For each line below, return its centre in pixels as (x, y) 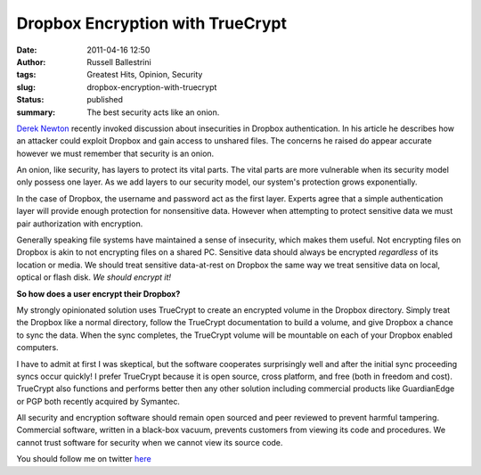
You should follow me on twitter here (84, 459)
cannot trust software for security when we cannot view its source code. (150, 442)
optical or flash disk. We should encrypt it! (94, 277)
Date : (27, 50)
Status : (30, 100)
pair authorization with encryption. (80, 224)
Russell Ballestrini (119, 61)
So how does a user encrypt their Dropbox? (98, 293)
